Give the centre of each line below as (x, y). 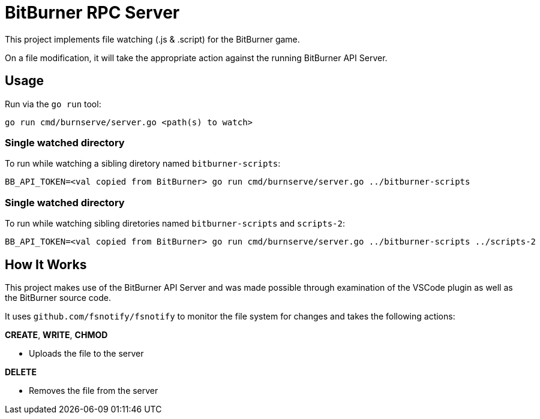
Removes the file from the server (94, 390)
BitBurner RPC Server (92, 13)
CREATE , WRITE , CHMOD (56, 334)
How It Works (46, 264)
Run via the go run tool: (53, 104)
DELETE (21, 372)
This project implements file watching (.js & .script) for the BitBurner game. (152, 39)
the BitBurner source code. (58, 297)
